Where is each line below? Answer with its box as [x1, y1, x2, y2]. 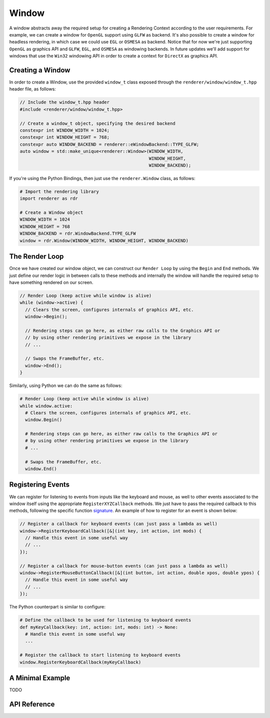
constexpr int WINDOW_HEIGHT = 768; [19, 134, 110, 140]
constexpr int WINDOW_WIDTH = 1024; [19, 127, 110, 133]
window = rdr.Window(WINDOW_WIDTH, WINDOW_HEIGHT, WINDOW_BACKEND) [19, 237, 189, 243]
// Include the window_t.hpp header [19, 99, 110, 105]
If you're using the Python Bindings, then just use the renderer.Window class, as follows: [9, 175, 195, 181]
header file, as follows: [9, 86, 56, 92]
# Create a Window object [19, 210, 83, 215]
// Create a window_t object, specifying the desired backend [19, 120, 175, 126]
